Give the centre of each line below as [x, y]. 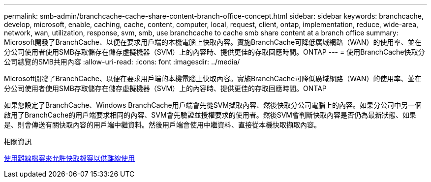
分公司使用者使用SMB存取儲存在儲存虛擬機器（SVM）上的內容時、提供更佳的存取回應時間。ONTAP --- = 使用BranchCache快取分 [215, 52]
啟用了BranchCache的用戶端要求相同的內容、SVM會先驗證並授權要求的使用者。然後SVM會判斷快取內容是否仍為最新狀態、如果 [210, 115]
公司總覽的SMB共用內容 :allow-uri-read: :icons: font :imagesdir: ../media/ [122, 62]
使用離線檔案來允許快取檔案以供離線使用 [69, 158]
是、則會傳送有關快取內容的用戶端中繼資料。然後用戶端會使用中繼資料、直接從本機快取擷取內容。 [162, 125]
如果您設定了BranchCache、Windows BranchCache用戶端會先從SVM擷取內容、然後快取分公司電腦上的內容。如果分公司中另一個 [213, 105]
